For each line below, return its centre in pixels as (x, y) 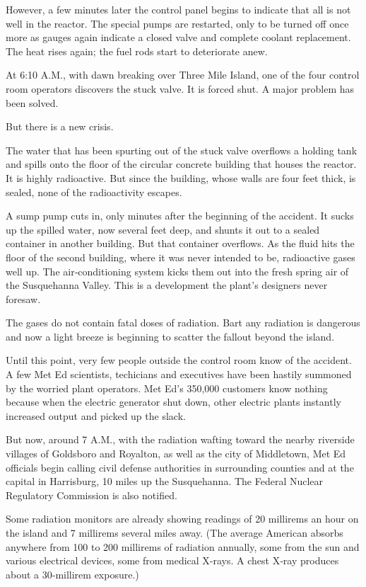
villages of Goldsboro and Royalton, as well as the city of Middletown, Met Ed (176, 454)
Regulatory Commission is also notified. (91, 495)
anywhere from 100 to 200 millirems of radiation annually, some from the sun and (183, 546)
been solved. (32, 102)
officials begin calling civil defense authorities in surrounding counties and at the (180, 467)
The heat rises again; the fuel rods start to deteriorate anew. (137, 51)
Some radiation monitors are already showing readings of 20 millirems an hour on (182, 519)
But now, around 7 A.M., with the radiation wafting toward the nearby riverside (180, 439)
